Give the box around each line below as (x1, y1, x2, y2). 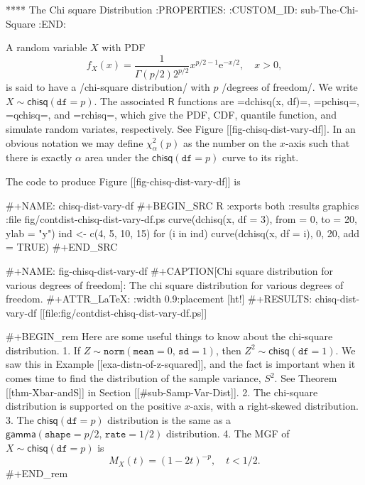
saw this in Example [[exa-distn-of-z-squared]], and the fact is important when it (6, 356, 356, 371)
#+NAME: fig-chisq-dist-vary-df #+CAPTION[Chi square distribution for (6, 263, 333, 278)
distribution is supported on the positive (6, 398, 181, 413)
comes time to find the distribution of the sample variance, (6, 371, 261, 386)
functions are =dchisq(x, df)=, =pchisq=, (178, 93, 360, 108)
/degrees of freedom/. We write (222, 80, 358, 94)
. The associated (94, 93, 165, 108)
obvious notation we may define (6, 135, 143, 150)
